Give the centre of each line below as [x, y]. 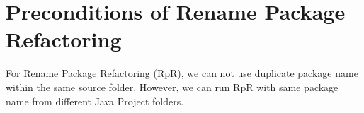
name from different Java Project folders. [95, 101]
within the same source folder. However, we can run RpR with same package [172, 87]
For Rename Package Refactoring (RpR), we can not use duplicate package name [182, 73]
